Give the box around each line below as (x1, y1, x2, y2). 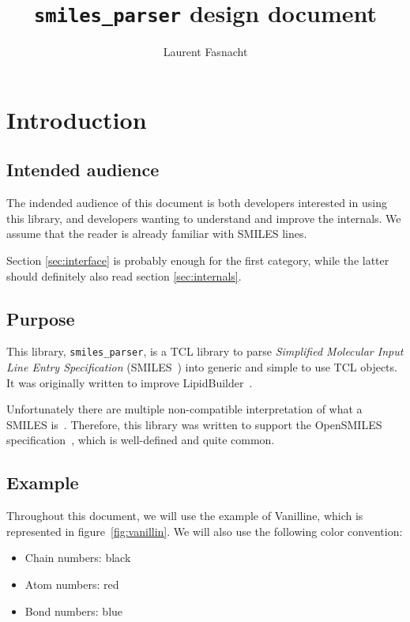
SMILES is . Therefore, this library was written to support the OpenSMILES (6, 416, 382, 432)
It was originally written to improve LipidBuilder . (6, 374, 253, 390)
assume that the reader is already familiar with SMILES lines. (6, 225, 307, 242)
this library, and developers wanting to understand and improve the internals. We (6, 209, 401, 226)
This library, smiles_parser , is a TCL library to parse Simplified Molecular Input (6, 343, 404, 360)
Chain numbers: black (24, 549, 131, 566)
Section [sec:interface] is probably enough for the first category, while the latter (6, 252, 389, 269)
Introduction (6, 103, 147, 135)
